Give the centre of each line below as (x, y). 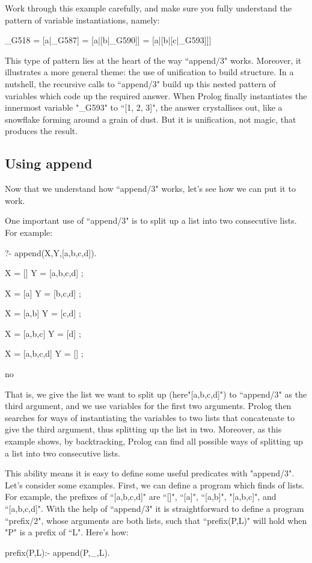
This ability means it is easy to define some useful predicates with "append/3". (150, 473)
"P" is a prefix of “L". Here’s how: (67, 532)
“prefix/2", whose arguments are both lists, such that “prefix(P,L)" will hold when (156, 520)
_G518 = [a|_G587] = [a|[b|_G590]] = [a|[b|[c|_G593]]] (108, 40)
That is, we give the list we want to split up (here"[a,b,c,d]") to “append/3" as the (156, 394)
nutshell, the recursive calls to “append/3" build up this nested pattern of (140, 83)
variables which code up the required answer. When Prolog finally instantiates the (156, 95)
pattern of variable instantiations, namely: (82, 20)
